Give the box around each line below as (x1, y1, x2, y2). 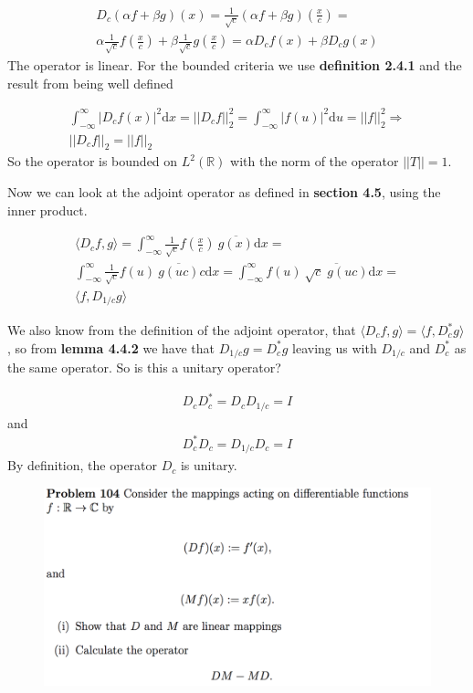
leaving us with (292, 338, 377, 357)
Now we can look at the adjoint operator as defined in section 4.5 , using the (7, 182, 441, 201)
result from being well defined (7, 73, 173, 92)
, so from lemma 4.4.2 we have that (7, 338, 215, 357)
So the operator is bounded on (7, 152, 178, 171)
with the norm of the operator (230, 152, 399, 171)
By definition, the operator (7, 456, 158, 475)
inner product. (7, 200, 88, 219)
